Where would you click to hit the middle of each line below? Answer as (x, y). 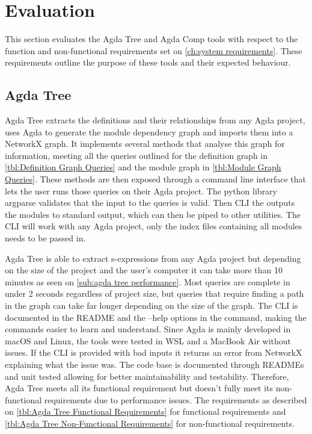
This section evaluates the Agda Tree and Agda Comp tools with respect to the (151, 39)
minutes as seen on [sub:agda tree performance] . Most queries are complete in (148, 281)
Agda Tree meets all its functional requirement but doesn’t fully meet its (139, 388)
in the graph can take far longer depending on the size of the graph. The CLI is (151, 305)
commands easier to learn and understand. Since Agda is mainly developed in (148, 329)
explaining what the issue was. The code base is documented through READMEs (154, 364)
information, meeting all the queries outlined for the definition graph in (136, 155)
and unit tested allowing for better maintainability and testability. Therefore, (147, 376)
